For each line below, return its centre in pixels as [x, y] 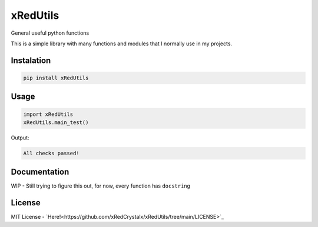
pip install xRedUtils [56, 78]
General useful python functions [50, 33]
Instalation [31, 60]
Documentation [40, 172]
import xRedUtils [48, 114]
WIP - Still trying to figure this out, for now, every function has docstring [101, 186]
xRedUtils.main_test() [56, 122]
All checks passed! [51, 153]
